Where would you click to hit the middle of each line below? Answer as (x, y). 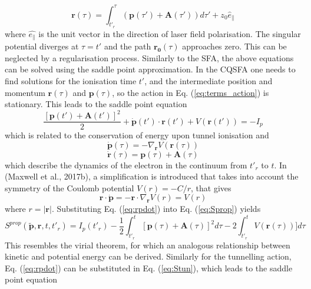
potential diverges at (42, 46)
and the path (128, 46)
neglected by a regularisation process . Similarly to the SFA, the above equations (149, 57)
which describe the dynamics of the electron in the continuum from (126, 165)
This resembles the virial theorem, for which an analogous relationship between (148, 245)
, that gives (211, 187)
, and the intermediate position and (209, 80)
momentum (25, 92)
